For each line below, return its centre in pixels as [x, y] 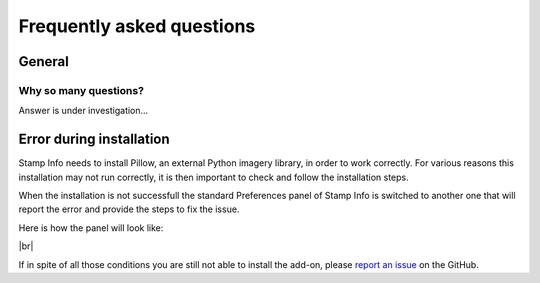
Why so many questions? [81, 90]
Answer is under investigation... [83, 111]
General [44, 61]
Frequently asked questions [137, 26]
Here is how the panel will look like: [91, 227]
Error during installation [94, 139]
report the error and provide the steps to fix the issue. [129, 209]
